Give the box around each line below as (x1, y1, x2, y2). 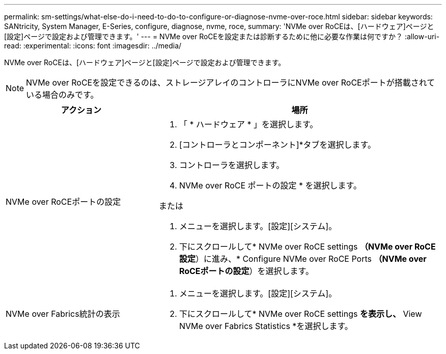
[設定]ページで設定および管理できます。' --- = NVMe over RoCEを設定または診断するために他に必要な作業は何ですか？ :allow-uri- (4, 32, 440, 41)
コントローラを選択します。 (179, 160, 285, 170)
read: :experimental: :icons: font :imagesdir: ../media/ (4, 41, 182, 50)
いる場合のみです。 (26, 90, 99, 100)
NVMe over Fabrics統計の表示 (6, 309, 120, 319)
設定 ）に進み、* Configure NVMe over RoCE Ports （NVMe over (179, 254, 427, 264)
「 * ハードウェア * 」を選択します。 (179, 119, 318, 129)
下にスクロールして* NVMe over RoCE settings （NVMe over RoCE (179, 241, 436, 252)
